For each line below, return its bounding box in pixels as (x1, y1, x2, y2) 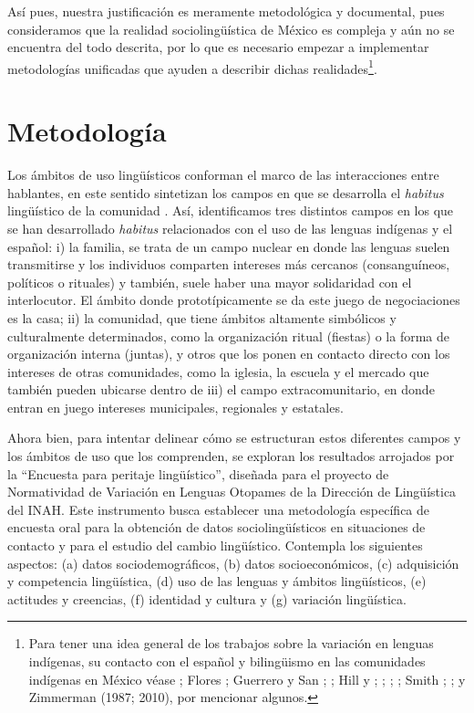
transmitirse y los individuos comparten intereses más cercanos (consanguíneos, (7, 255, 450, 274)
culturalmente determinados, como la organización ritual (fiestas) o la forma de (7, 326, 449, 345)
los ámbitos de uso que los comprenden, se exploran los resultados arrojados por (7, 446, 455, 466)
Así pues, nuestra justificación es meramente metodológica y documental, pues (7, 2, 445, 20)
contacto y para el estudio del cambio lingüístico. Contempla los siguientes (7, 536, 423, 555)
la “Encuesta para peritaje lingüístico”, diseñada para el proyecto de (7, 464, 389, 483)
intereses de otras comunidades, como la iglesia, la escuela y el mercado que (7, 362, 429, 381)
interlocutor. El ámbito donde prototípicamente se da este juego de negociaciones (7, 290, 460, 309)
